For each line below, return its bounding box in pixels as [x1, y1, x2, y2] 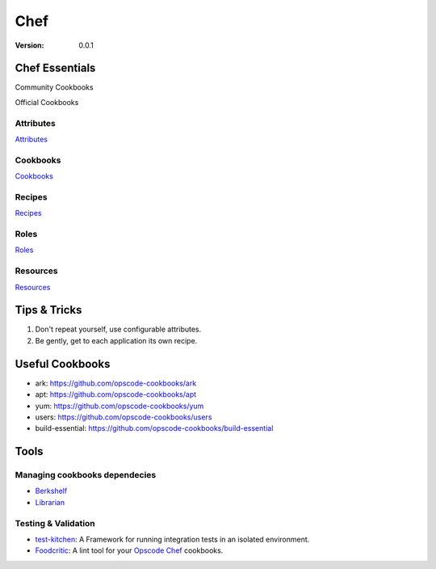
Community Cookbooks [15, 82, 94, 92]
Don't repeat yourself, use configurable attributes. [35, 324, 202, 335]
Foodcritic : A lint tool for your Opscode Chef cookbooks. [35, 546, 224, 555]
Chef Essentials [15, 61, 96, 75]
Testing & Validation [15, 517, 96, 529]
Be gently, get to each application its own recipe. [35, 335, 198, 345]
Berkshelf [35, 486, 68, 496]
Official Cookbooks [15, 97, 79, 107]
